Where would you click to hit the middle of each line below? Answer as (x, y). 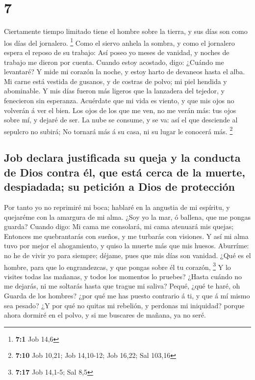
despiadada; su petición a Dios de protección (119, 187)
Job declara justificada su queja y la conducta (122, 158)
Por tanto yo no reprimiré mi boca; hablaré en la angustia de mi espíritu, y (117, 207)
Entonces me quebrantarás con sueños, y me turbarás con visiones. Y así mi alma (126, 236)
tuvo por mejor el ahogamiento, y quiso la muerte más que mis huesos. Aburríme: (127, 246)
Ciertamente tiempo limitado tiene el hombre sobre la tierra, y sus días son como (126, 31)
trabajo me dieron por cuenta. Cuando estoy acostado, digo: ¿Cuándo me (114, 62)
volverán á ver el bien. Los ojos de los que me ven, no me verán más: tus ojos (120, 110)
